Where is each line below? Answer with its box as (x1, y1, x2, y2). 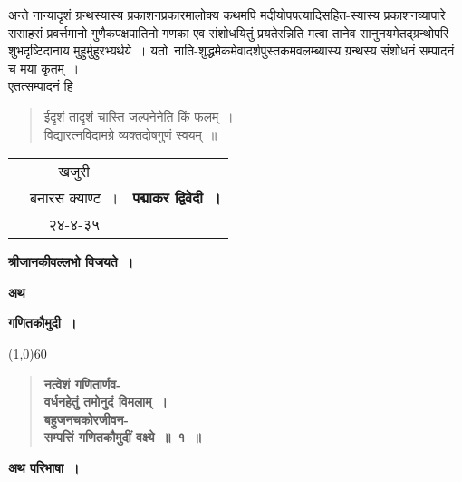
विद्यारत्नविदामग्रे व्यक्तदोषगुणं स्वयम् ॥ (43, 124, 217, 143)
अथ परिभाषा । (8, 457, 80, 477)
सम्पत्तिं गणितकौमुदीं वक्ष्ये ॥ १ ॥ (43, 428, 201, 447)
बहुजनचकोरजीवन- (43, 409, 129, 428)
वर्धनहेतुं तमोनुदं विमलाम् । (43, 392, 168, 411)
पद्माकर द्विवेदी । (132, 187, 221, 209)
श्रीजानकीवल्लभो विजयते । (8, 252, 134, 271)
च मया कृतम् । (8, 58, 80, 77)
